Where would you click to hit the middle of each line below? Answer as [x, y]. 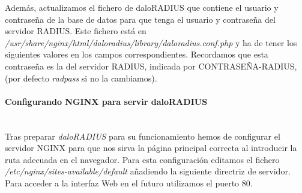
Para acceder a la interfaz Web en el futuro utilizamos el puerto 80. [129, 183]
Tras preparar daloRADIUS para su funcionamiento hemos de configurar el [143, 136]
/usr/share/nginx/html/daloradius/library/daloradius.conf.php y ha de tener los [151, 42]
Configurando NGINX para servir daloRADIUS [106, 101]
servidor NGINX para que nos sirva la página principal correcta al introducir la [151, 148]
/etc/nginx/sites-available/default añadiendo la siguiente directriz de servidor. [148, 171]
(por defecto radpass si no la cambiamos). [81, 78]
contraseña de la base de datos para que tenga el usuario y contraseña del [140, 19]
